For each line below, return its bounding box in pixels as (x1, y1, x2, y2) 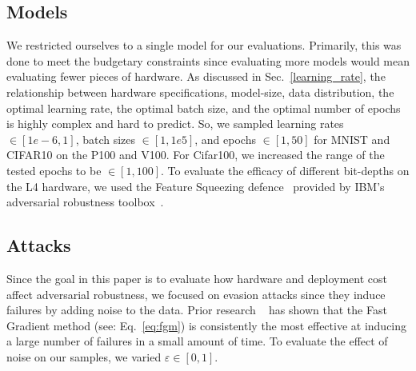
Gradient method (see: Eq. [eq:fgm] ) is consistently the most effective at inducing (6, 317, 407, 333)
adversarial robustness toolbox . (6, 193, 164, 210)
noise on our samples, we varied (6, 348, 162, 365)
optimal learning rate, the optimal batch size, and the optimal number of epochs (6, 99, 401, 116)
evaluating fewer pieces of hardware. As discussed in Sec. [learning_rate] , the (6, 68, 386, 85)
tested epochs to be (6, 162, 102, 178)
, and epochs (194, 130, 256, 147)
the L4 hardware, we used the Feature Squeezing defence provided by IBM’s (6, 178, 385, 194)
